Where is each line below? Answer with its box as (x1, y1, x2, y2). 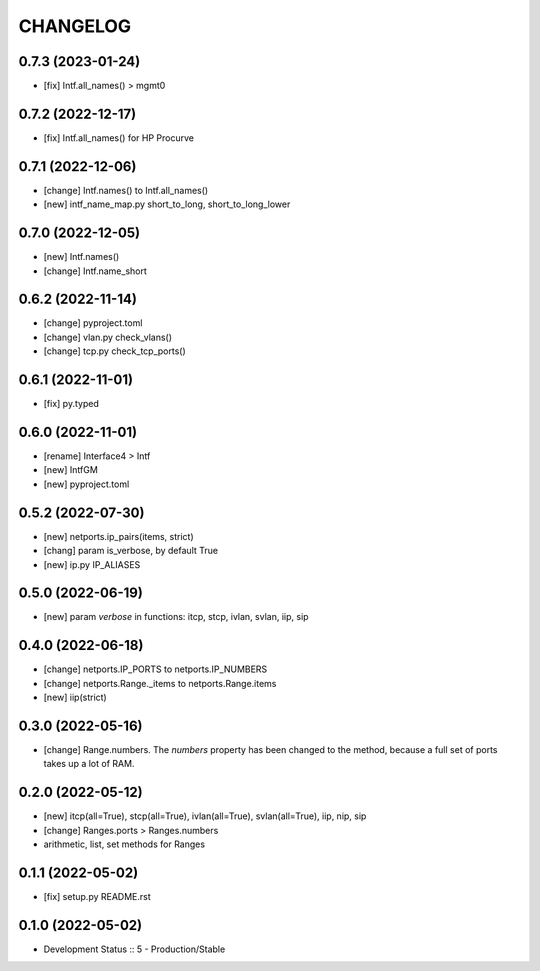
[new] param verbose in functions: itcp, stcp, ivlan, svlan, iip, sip (43, 611, 309, 623)
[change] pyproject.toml (43, 317, 143, 329)
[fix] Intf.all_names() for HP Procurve (43, 131, 195, 144)
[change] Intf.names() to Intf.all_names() (43, 184, 209, 196)
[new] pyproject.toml (43, 478, 130, 490)
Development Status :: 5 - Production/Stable (43, 943, 226, 955)
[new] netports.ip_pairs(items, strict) (43, 530, 194, 542)
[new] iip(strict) (43, 691, 107, 704)
